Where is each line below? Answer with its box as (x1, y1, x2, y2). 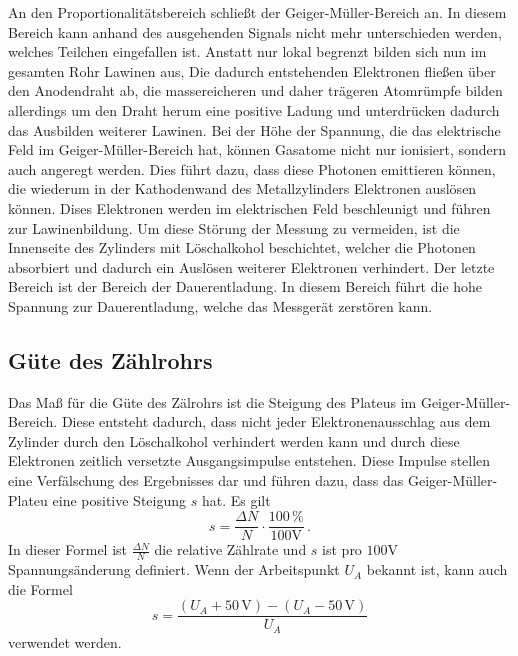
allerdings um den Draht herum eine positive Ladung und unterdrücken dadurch (8, 99, 500, 120)
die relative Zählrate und (154, 539, 307, 560)
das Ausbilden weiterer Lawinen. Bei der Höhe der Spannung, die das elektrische (8, 119, 501, 140)
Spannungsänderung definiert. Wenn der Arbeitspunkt (8, 559, 340, 580)
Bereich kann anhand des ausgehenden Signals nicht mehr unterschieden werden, (8, 21, 502, 42)
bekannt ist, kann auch (366, 559, 508, 580)
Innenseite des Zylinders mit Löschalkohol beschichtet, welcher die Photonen (8, 237, 476, 258)
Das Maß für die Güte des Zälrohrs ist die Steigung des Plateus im (8, 391, 417, 412)
